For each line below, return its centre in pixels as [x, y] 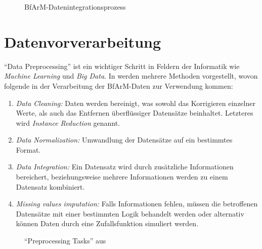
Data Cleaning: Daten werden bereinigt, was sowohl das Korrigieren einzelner [136, 103]
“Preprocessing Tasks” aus [65, 241]
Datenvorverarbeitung [83, 41]
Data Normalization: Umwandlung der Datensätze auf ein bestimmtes [124, 140]
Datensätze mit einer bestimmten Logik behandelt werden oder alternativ [130, 213]
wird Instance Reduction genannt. [68, 122]
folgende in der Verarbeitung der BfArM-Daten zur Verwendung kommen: [119, 85]
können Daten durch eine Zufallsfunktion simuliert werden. [107, 223]
